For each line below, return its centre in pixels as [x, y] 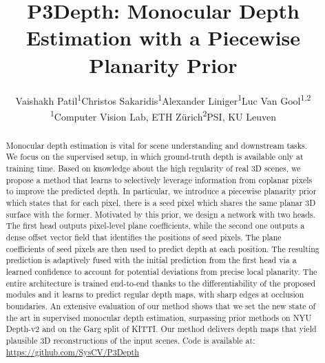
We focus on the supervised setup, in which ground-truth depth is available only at [155, 157]
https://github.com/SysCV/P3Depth [72, 352]
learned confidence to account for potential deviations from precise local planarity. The [161, 272]
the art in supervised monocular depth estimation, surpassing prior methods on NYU [159, 317]
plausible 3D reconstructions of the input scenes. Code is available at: [130, 340]
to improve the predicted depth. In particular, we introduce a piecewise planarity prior [161, 191]
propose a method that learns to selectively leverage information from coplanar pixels [159, 179]
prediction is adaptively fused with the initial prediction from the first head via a [151, 260]
